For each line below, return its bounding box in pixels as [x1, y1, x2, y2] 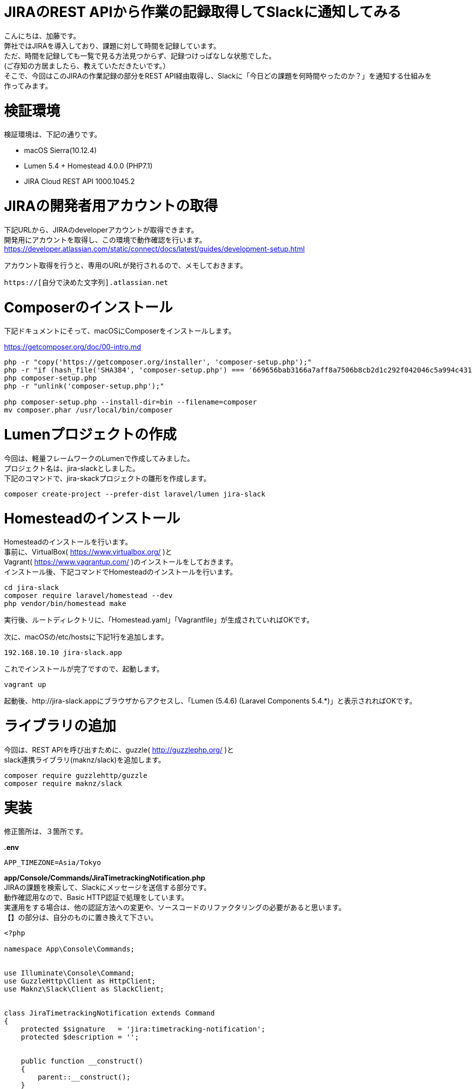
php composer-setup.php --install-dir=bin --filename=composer [4, 398, 257, 406]
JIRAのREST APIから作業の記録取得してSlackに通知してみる [4, 3, 401, 20]
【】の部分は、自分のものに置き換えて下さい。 [4, 913, 158, 922]
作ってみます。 [4, 81, 52, 90]
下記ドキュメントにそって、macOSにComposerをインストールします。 [4, 326, 236, 335]
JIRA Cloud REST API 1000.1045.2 [24, 177, 135, 186]
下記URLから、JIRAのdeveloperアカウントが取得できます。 [4, 225, 198, 234]
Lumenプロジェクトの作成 [4, 426, 176, 443]
